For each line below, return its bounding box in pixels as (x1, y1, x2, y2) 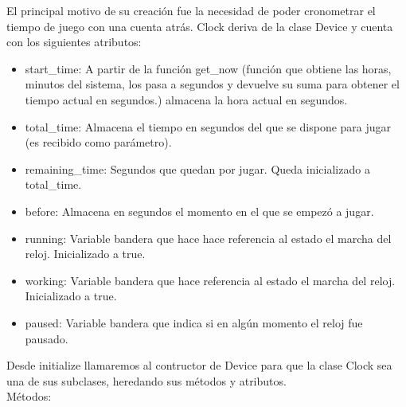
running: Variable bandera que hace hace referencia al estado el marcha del (25, 229, 392, 246)
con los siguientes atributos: (6, 33, 142, 50)
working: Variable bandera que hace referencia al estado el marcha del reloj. (25, 272, 396, 288)
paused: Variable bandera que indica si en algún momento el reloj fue (25, 314, 363, 331)
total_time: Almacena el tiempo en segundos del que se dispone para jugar (25, 118, 392, 135)
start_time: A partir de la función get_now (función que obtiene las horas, (25, 60, 392, 76)
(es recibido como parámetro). (25, 134, 172, 151)
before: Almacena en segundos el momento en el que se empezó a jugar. (25, 202, 374, 219)
